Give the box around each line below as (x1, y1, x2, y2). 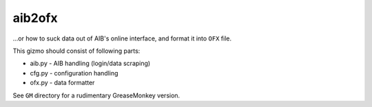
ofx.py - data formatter (30, 79, 95, 87)
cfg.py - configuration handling (30, 69, 118, 77)
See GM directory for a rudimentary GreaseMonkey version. (12, 91, 180, 99)
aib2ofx (12, 10, 58, 25)
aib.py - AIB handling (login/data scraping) (30, 59, 151, 68)
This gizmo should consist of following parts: (12, 47, 141, 55)
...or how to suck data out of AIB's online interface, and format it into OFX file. (12, 34, 232, 43)
